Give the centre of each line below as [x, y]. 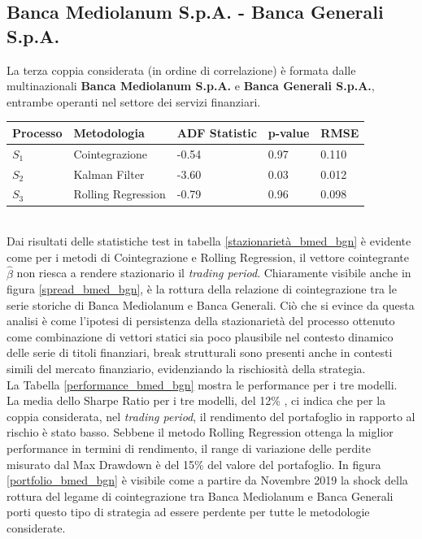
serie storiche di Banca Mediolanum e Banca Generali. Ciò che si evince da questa [211, 304]
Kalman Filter [109, 174]
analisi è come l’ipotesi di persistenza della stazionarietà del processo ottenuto [201, 321]
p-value [289, 132]
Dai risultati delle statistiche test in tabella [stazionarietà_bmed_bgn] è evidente [209, 241]
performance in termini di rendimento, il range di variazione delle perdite [189, 448]
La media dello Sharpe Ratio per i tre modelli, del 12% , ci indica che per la [196, 400]
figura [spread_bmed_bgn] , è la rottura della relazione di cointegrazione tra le [202, 289]
